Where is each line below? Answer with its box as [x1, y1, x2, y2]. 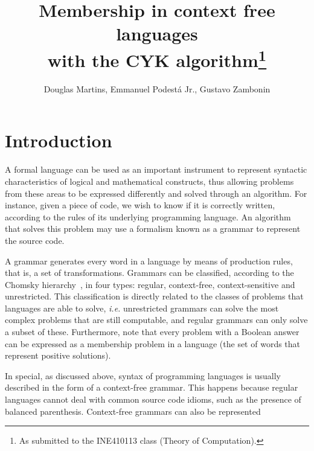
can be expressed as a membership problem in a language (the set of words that [5, 337, 301, 350]
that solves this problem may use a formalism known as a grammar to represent [5, 222, 301, 235]
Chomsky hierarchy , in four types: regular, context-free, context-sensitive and [5, 278, 295, 290]
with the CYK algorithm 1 [47, 45, 267, 72]
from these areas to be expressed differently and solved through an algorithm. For [5, 187, 307, 199]
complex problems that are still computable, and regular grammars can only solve [5, 313, 308, 326]
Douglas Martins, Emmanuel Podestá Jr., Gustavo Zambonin [43, 82, 271, 95]
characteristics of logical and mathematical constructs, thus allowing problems [5, 174, 294, 187]
